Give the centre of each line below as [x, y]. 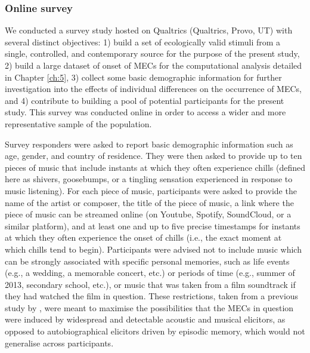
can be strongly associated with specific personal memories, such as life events [147, 261]
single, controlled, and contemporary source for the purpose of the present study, [152, 53]
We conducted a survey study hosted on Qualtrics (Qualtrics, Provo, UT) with [149, 30]
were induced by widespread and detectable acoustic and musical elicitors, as [145, 319]
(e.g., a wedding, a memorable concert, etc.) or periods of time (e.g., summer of [150, 273]
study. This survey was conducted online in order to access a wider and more [145, 112]
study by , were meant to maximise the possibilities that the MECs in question [149, 307]
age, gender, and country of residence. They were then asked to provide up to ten [154, 156]
